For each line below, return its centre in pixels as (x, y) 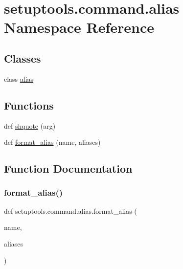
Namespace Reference (79, 27)
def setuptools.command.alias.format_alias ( (70, 211)
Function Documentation (68, 168)
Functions (29, 105)
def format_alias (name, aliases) (52, 142)
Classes (23, 58)
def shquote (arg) (30, 125)
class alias (19, 78)
